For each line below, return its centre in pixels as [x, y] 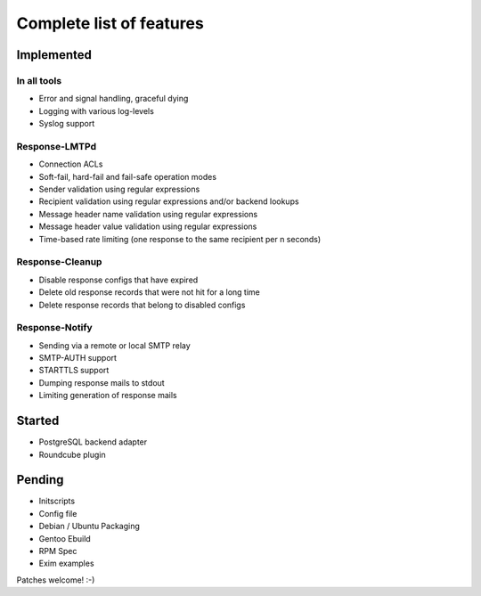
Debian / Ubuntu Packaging [89, 527]
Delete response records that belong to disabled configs [142, 305]
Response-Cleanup [59, 262]
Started [38, 421]
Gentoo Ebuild [65, 538]
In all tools [39, 80]
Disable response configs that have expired [118, 280]
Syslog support [67, 124]
